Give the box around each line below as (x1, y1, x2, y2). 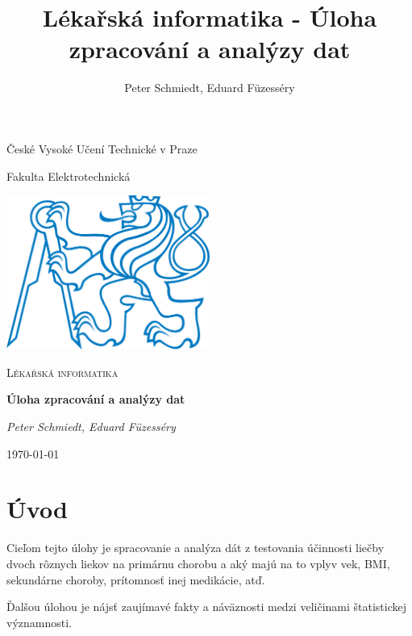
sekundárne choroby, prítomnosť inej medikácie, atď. (6, 571, 265, 588)
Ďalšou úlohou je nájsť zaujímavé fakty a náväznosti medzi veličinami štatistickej (6, 598, 407, 615)
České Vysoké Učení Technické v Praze (6, 140, 198, 157)
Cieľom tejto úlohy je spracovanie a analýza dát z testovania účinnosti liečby (6, 539, 385, 556)
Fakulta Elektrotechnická (6, 167, 131, 184)
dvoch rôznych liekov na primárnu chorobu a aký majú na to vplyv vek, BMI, (6, 554, 390, 571)
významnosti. (6, 613, 72, 630)
